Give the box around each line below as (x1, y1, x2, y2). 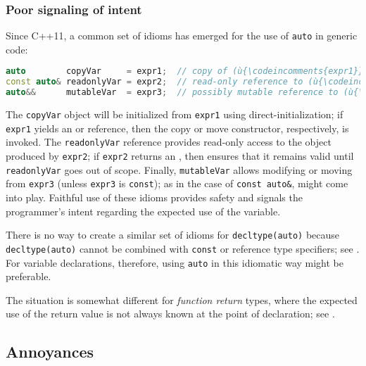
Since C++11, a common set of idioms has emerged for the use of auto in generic (6, 28, 358, 43)
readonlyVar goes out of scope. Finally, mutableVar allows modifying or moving (6, 162, 353, 177)
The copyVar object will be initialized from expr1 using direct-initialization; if (6, 107, 343, 122)
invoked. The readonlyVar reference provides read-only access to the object (6, 134, 332, 149)
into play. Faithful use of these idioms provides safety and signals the (6, 190, 303, 205)
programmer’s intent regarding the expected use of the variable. (6, 203, 281, 218)
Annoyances (6, 341, 94, 362)
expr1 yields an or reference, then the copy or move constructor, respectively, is (6, 120, 349, 135)
